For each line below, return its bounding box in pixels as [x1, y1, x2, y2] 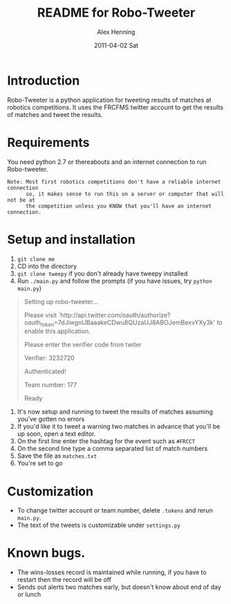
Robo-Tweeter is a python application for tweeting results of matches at [7, 96, 212, 104]
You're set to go [17, 459, 64, 468]
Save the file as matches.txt [17, 452, 98, 460]
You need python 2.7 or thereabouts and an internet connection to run [7, 157, 207, 166]
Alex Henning [97, 28, 136, 36]
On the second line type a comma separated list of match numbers [17, 445, 208, 453]
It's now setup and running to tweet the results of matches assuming [17, 407, 213, 416]
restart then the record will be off [17, 576, 112, 584]
